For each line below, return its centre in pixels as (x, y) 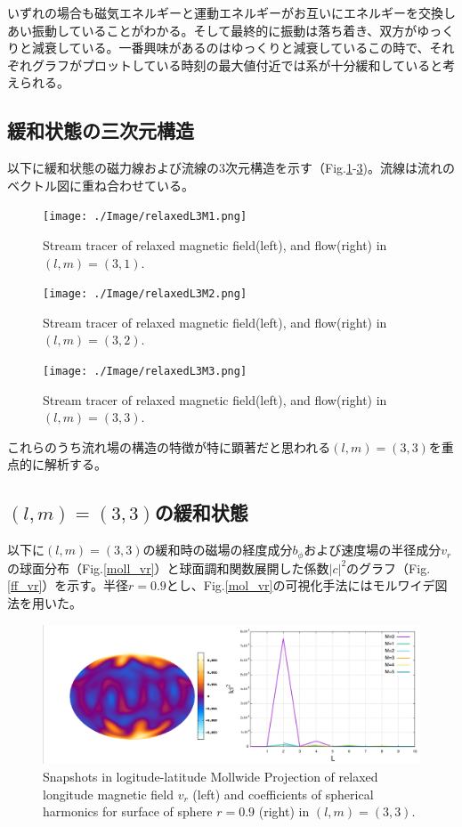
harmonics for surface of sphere (128, 811)
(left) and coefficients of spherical (283, 794)
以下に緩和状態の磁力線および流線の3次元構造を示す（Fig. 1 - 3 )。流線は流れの (231, 168)
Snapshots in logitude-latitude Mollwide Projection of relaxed (211, 777)
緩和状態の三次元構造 (101, 130)
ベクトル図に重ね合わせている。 (101, 185)
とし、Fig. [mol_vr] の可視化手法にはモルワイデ (300, 585)
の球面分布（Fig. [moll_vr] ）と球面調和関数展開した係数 (168, 568)
